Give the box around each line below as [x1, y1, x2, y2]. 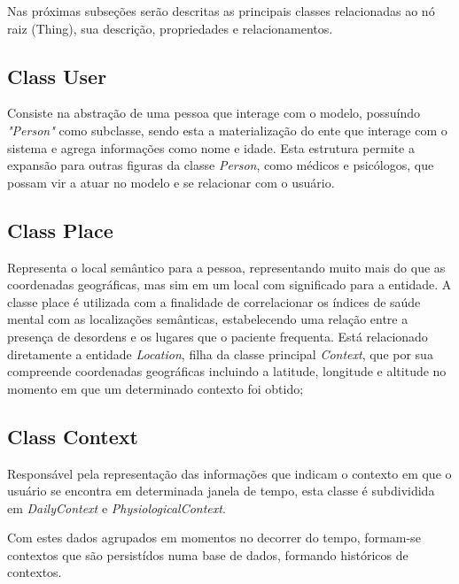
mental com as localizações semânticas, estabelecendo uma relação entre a [7, 310, 408, 328]
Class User [7, 62, 107, 89]
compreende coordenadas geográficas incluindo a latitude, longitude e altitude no [7, 362, 447, 380]
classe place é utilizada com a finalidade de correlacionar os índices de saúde [7, 292, 421, 311]
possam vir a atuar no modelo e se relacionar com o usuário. [7, 173, 335, 191]
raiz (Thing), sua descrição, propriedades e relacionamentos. [7, 19, 333, 37]
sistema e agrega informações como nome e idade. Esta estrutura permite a [7, 138, 415, 157]
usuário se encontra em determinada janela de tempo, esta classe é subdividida [7, 481, 435, 500]
